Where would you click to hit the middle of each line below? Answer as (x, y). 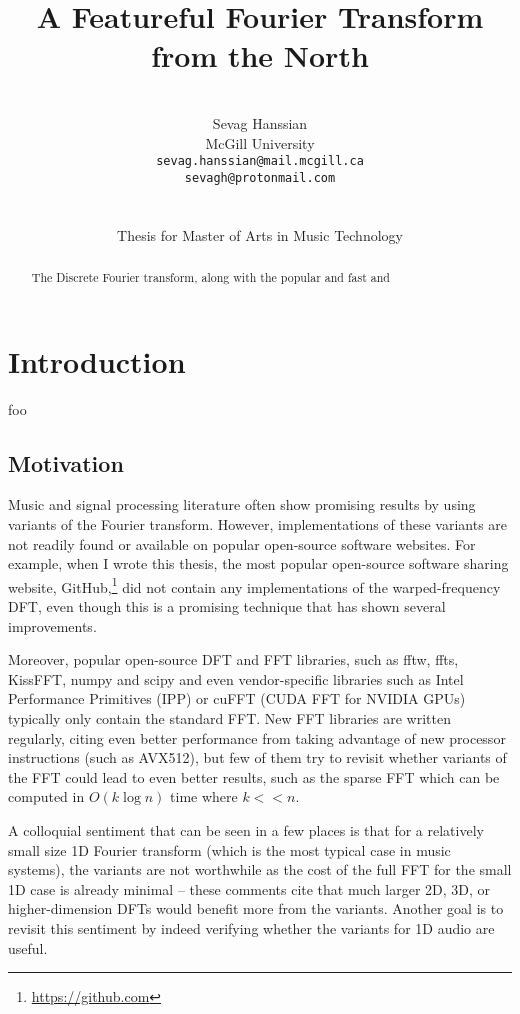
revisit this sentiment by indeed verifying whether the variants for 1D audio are (251, 927)
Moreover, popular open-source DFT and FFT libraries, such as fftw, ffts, (233, 659)
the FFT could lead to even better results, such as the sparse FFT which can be (254, 776)
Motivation (66, 462)
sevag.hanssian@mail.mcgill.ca (260, 161)
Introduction (97, 360)
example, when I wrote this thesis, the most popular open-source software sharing (258, 563)
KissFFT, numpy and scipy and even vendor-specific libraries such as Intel (236, 678)
